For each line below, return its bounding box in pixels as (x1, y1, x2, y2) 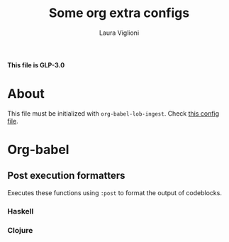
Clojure (7, 225, 33, 235)
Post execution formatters (7, 170, 125, 182)
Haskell (7, 206, 34, 216)
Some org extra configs (48, 5, 190, 21)
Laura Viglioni (99, 28, 140, 37)
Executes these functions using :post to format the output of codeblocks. (7, 188, 222, 197)
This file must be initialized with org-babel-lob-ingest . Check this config (7, 109, 220, 118)
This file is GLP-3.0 (7, 60, 65, 69)
